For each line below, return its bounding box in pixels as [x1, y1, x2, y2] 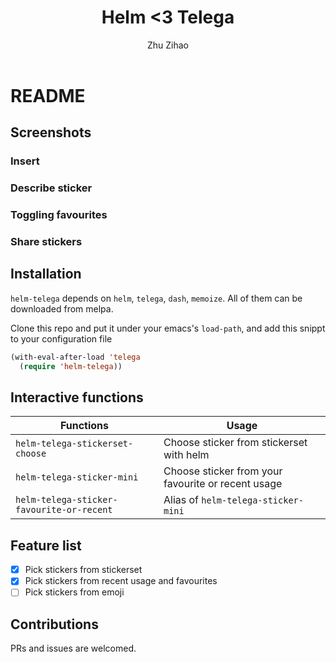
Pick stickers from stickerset [24, 564, 143, 576]
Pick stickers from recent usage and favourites [24, 575, 218, 587]
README [10, 84, 86, 107]
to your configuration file [10, 332, 113, 345]
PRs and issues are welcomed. [10, 642, 137, 655]
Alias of [163, 493, 199, 507]
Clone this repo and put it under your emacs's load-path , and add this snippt [10, 322, 326, 334]
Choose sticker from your [163, 464, 283, 478]
